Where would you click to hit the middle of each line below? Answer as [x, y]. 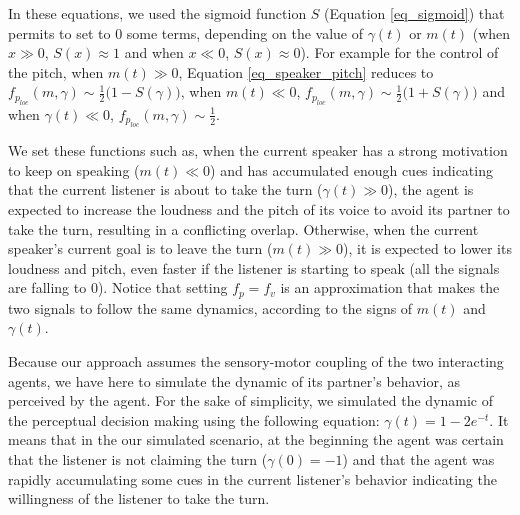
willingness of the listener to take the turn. [139, 498]
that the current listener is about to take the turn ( [165, 189]
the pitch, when [56, 71]
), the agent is [431, 189]
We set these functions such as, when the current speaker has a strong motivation [258, 150]
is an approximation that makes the [390, 287]
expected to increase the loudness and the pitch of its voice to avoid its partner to [259, 208]
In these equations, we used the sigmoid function [157, 13]
